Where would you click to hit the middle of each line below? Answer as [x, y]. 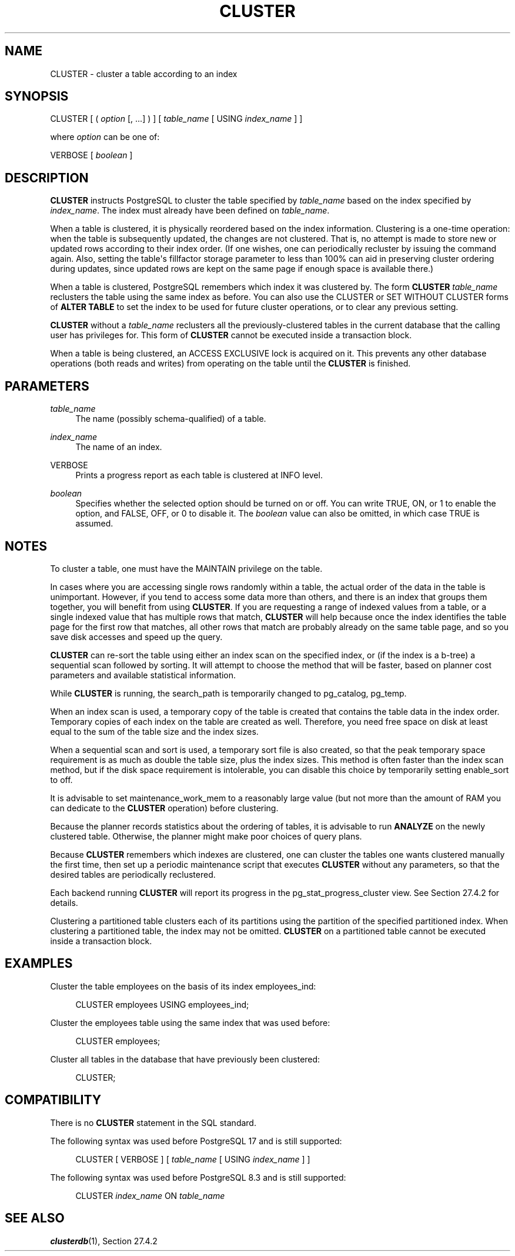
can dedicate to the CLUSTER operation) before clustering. [164, 808]
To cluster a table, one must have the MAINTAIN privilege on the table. [186, 568]
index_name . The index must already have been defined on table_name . [190, 211]
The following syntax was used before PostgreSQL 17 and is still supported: [196, 1141]
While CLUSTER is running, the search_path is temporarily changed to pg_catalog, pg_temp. [228, 693]
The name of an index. [119, 447]
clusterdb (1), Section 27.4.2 [104, 1241]
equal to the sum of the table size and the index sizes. [154, 731]
